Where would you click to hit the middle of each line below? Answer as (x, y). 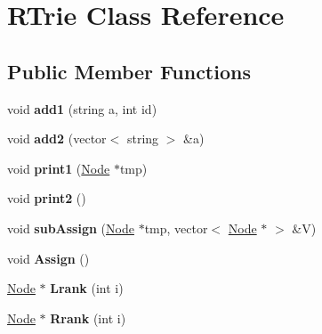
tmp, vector (176, 228)
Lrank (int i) (87, 288)
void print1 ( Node (59, 168)
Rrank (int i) (88, 318)
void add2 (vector (57, 138)
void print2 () (47, 198)
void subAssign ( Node (71, 228)
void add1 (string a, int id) (82, 108)
